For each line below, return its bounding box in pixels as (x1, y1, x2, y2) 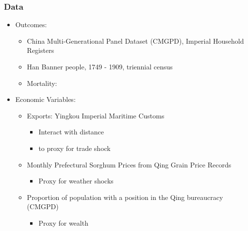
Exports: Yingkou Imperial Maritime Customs (27, 110, 165, 120)
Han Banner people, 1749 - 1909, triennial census (27, 62, 173, 71)
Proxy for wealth (38, 217, 88, 228)
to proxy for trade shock (38, 143, 111, 153)
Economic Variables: (15, 94, 76, 104)
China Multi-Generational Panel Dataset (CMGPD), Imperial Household (27, 35, 244, 46)
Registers (27, 45, 54, 55)
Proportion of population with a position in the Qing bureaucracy (27, 192, 223, 202)
